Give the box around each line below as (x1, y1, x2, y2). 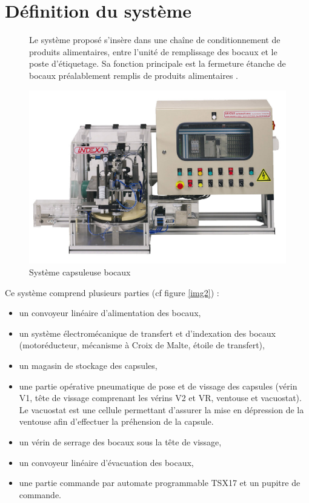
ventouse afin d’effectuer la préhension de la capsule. (19, 415, 214, 428)
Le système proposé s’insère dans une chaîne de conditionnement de (29, 33, 281, 46)
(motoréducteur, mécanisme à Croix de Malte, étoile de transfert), (19, 339, 265, 351)
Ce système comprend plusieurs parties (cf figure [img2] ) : (5, 286, 219, 299)
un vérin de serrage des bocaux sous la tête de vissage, (19, 436, 222, 448)
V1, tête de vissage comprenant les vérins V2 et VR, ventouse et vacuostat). (19, 391, 302, 404)
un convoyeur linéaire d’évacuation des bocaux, (19, 456, 194, 468)
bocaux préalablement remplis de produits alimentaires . (29, 69, 238, 81)
